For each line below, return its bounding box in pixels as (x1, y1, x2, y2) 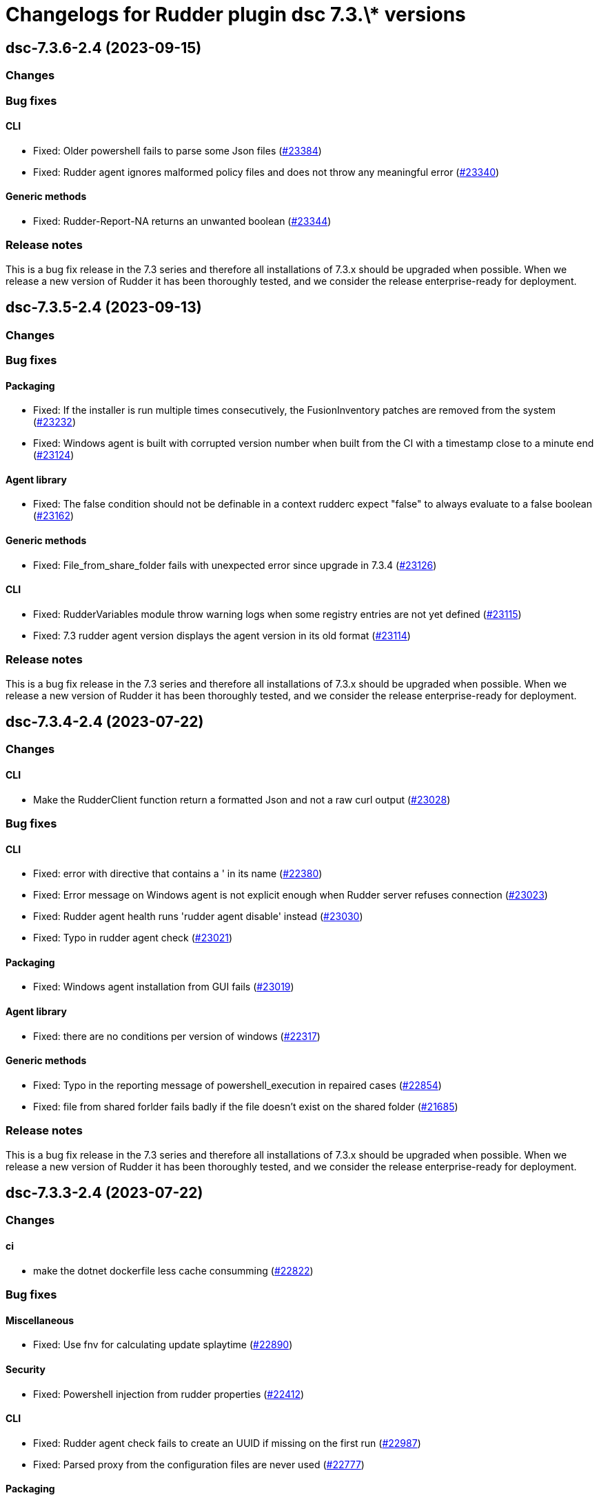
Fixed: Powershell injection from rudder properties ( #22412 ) (33, 1388, 305, 1400)
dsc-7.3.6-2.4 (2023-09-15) (6, 39, 202, 57)
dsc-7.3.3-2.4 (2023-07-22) (6, 1184, 203, 1202)
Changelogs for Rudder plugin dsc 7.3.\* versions (6, 3, 466, 26)
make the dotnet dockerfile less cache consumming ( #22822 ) (33, 1264, 314, 1277)
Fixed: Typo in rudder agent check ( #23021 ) (33, 932, 233, 944)
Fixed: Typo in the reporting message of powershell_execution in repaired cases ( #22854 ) (33, 1079, 442, 1091)
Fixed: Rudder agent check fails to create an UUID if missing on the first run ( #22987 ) (33, 1437, 421, 1449)
